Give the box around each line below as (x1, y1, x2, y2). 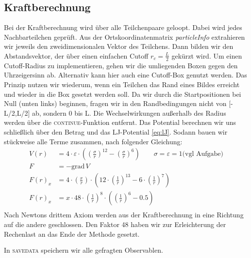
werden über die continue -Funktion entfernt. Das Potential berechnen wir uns (4, 117, 236, 127)
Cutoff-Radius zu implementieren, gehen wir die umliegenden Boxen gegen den (4, 60, 238, 70)
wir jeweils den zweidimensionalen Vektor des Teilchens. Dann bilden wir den (4, 41, 234, 51)
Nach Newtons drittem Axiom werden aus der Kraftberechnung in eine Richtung (4, 210, 244, 220)
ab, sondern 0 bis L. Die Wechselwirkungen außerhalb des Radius (32, 107, 226, 118)
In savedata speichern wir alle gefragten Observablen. (4, 245, 163, 255)
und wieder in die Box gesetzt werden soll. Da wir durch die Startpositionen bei (4, 89, 241, 99)
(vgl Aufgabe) (182, 151, 223, 158)
